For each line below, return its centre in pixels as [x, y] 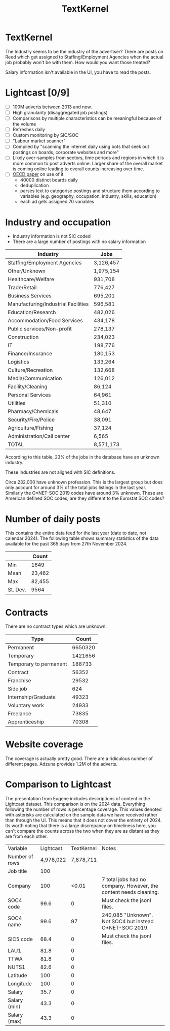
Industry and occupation [58, 222]
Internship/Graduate [32, 697]
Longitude [20, 984]
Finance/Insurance [30, 354]
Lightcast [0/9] [37, 93]
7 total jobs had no [124, 880]
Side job [17, 689]
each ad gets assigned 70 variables [57, 202]
